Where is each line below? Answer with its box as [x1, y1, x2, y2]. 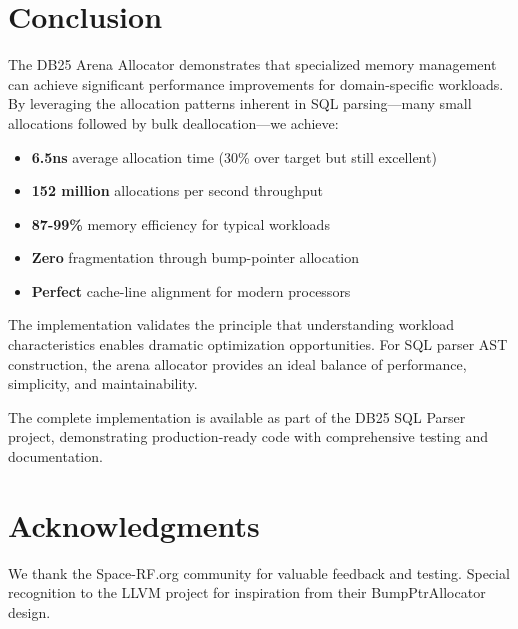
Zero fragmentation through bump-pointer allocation [31, 247, 360, 268]
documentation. [8, 446, 103, 467]
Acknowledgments [8, 504, 260, 545]
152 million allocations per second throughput [31, 180, 323, 201]
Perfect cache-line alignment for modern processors [31, 280, 351, 301]
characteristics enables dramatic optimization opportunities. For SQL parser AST [8, 334, 508, 355]
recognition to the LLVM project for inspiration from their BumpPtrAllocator [8, 582, 486, 603]
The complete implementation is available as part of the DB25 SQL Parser [8, 406, 466, 427]
